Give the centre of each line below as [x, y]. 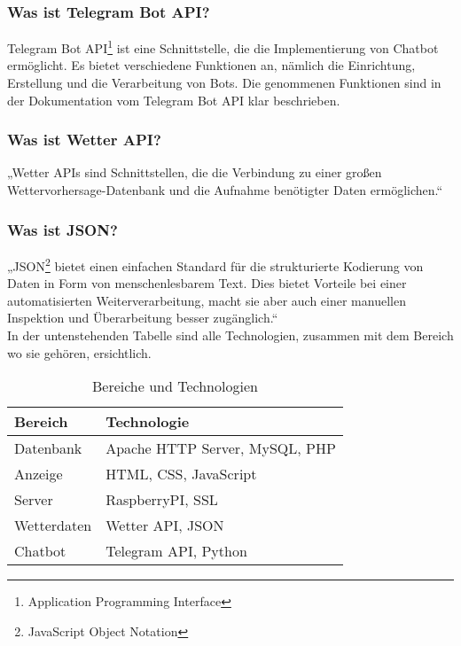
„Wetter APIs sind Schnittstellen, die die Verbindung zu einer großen [195, 172]
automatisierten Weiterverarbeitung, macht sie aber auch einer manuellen [207, 300]
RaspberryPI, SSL [162, 500]
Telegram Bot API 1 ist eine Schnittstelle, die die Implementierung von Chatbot [223, 47]
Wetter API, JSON [165, 525]
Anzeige [39, 474]
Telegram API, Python [176, 551]
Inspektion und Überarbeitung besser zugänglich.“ [143, 318]
